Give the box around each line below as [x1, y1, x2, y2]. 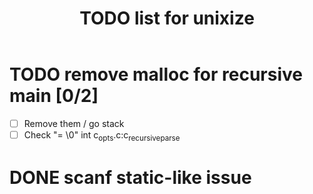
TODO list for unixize [79, 7, 255, 30]
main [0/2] [9, 85, 99, 107]
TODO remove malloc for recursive [9, 63, 303, 86]
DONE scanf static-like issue [9, 166, 252, 189]
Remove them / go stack [23, 117, 125, 129]
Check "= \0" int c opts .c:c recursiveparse [23, 129, 181, 143]
